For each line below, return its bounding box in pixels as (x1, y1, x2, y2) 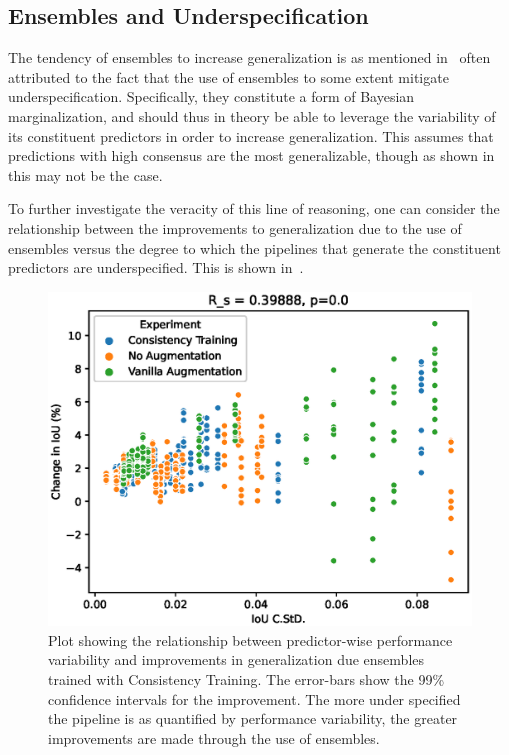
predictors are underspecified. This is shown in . (8, 257, 304, 278)
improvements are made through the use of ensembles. (48, 727, 380, 748)
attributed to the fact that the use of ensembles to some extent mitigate (8, 66, 449, 87)
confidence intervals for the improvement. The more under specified (48, 688, 461, 709)
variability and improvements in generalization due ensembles (48, 649, 425, 670)
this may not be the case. (8, 164, 163, 185)
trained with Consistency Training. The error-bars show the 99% (48, 669, 445, 690)
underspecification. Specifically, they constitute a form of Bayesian (8, 86, 415, 107)
